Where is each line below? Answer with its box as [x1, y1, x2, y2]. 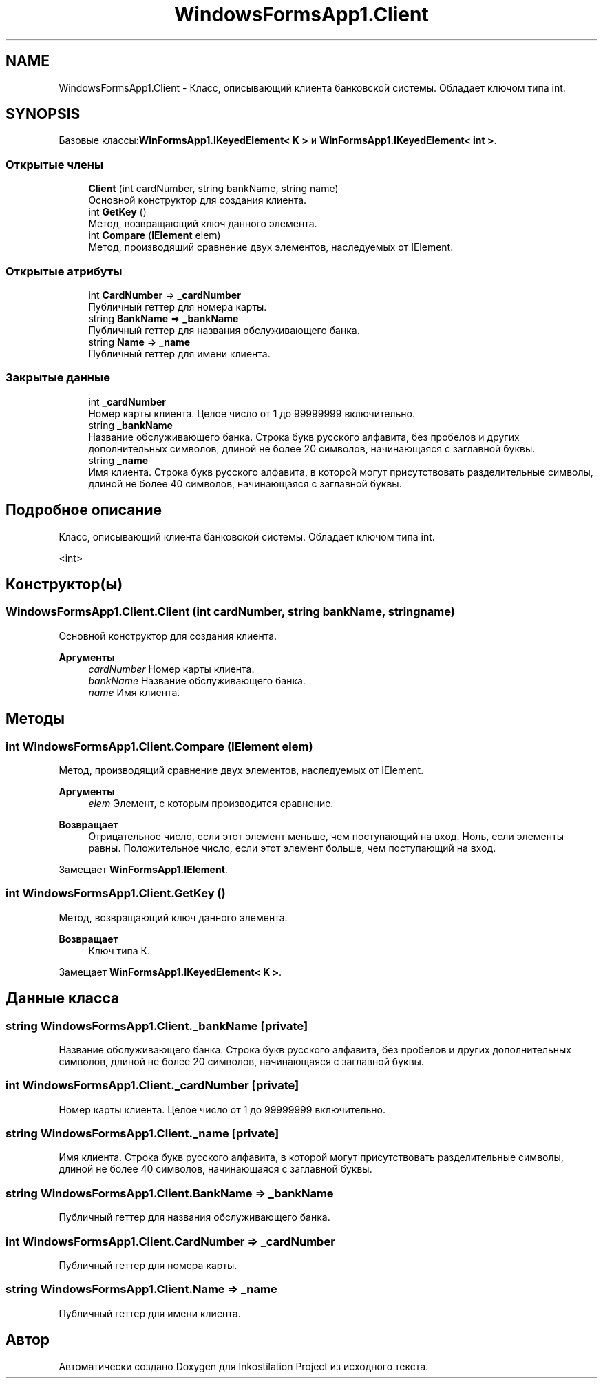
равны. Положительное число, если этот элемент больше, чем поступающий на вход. [88, 841, 496, 854]
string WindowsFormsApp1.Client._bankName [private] [6, 1018, 308, 1033]
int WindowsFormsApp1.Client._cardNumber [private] [6, 1078, 299, 1093]
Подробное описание [6, 501, 162, 519]
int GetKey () [88, 206, 147, 218]
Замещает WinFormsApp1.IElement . [59, 863, 228, 875]
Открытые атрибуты [6, 264, 123, 278]
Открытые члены [6, 157, 104, 171]
